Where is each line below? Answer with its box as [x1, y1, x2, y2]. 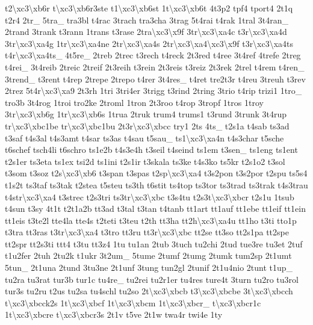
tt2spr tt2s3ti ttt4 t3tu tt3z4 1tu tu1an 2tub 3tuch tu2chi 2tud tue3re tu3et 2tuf [5, 237, 303, 250]
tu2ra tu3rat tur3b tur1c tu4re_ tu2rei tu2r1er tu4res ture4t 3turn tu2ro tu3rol [5, 273, 299, 285]
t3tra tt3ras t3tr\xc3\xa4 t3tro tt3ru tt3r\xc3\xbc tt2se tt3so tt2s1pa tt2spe [5, 226, 289, 238]
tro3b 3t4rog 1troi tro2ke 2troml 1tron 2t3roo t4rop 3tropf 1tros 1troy [5, 96, 264, 108]
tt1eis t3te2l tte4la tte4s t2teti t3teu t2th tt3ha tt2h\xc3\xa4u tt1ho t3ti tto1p [5, 214, 297, 226]
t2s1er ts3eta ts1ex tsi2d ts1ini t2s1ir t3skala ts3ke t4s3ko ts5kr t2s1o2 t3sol [5, 155, 285, 167]
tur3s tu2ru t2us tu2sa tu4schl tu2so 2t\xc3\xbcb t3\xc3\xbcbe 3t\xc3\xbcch [5, 285, 293, 297]
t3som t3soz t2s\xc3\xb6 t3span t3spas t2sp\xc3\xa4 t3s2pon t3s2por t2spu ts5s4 [5, 167, 308, 179]
